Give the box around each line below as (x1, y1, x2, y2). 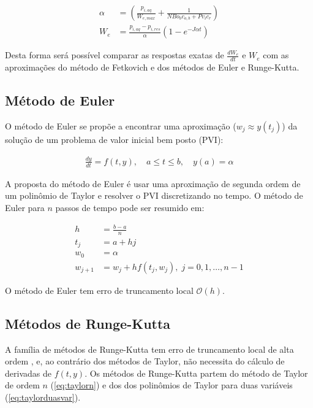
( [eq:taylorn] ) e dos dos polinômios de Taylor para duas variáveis (50, 379, 293, 391)
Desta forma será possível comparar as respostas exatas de (5, 48, 224, 61)
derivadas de (5, 366, 51, 379)
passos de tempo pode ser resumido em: (55, 201, 205, 214)
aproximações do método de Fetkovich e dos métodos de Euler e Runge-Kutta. (5, 61, 300, 74)
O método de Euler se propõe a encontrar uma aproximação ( (5, 119, 236, 132)
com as (263, 48, 289, 61)
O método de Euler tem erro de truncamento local (5, 283, 194, 296)
